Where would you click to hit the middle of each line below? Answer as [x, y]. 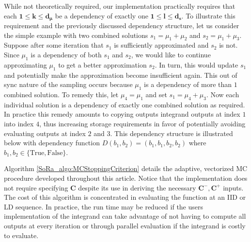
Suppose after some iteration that [54, 45]
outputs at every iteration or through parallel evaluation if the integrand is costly [125, 225]
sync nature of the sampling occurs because [68, 84]
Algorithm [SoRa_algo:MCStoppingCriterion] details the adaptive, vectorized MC [126, 168]
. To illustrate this [208, 15]
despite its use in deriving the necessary [137, 187]
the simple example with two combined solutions [76, 35]
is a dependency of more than [188, 84]
